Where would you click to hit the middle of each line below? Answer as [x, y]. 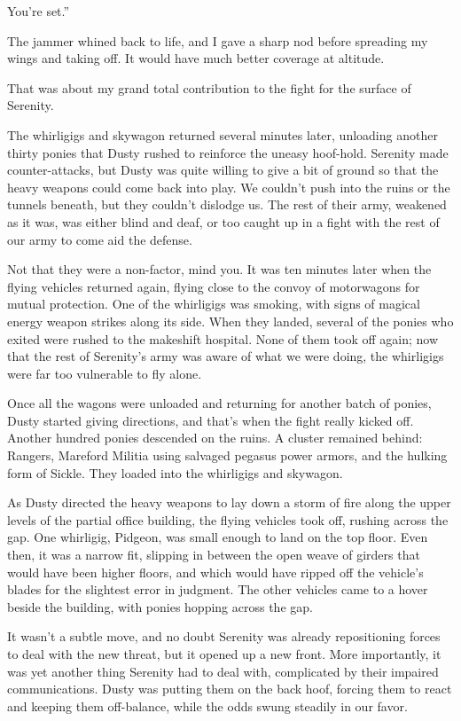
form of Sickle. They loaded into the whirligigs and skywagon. [175, 472]
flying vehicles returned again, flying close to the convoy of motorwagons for [214, 286]
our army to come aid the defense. [100, 239]
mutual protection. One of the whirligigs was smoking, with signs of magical [214, 304]
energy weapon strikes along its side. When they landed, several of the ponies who [230, 321]
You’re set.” [39, 11]
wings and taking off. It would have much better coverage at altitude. [196, 58]
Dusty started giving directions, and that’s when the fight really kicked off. [211, 420]
